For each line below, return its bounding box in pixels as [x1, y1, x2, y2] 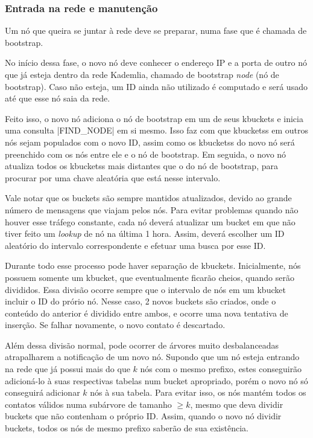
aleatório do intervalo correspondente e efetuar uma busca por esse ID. [5, 239, 266, 251]
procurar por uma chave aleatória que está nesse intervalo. [5, 171, 221, 184]
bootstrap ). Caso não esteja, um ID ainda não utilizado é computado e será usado [5, 80, 308, 92]
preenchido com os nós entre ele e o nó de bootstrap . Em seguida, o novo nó [5, 147, 286, 160]
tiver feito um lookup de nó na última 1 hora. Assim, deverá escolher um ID [5, 227, 285, 240]
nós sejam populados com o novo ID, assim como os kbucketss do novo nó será [5, 135, 295, 148]
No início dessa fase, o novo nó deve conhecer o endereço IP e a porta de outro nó [5, 56, 308, 69]
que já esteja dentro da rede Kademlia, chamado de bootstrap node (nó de [5, 68, 279, 80]
